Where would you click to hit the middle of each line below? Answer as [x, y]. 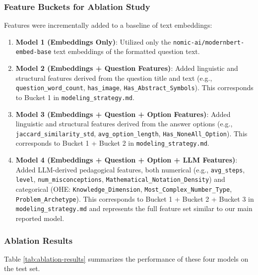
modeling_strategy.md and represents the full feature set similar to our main [134, 208]
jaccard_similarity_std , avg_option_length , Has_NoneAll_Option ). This [131, 133]
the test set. [22, 268]
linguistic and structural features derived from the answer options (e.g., [124, 124]
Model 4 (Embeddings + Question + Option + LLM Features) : [127, 160]
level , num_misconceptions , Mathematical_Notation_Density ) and [120, 179]
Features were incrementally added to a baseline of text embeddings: [108, 25]
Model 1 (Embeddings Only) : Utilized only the [93, 41]
